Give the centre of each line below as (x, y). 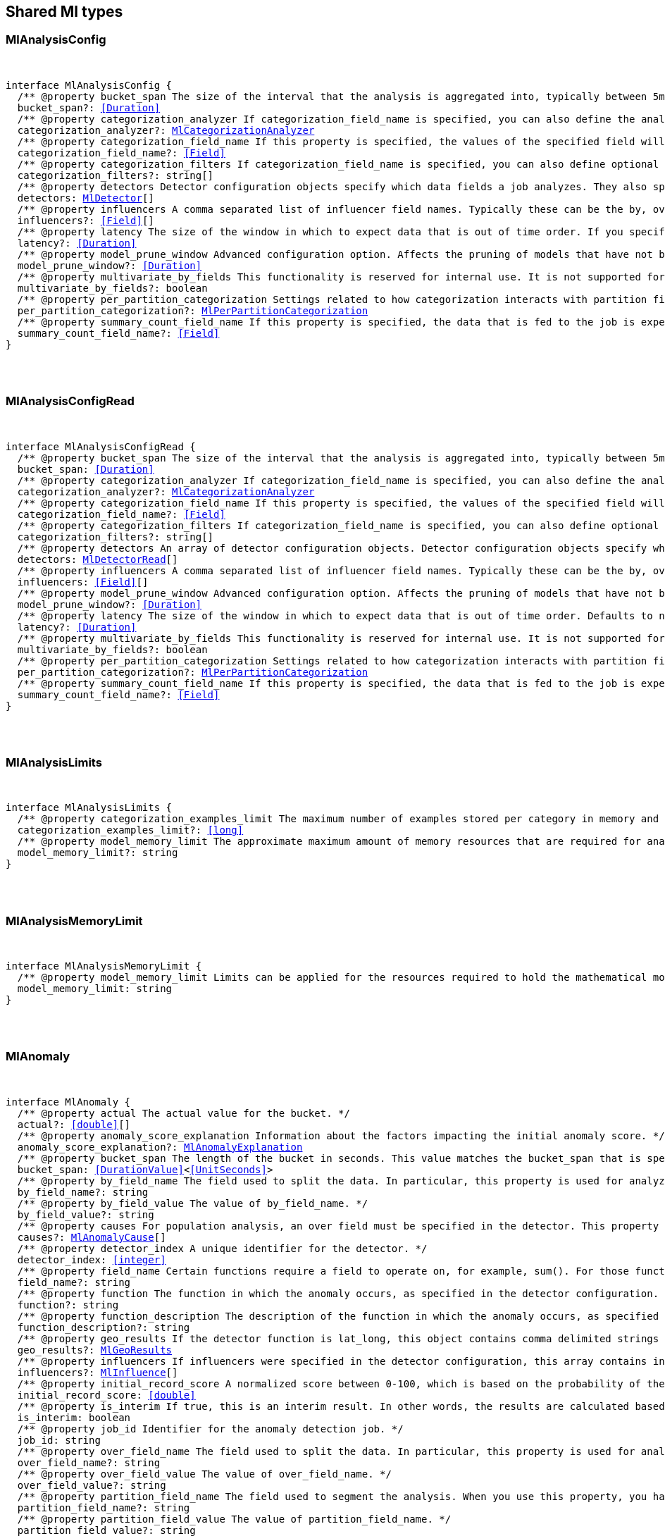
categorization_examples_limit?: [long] (130, 830)
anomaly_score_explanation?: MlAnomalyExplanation (160, 1147)
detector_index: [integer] (92, 1259)
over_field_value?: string (92, 1485)
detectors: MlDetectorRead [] (98, 559)
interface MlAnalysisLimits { (89, 808)
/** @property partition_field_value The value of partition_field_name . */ (234, 1519)
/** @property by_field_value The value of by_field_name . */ (193, 1203)
